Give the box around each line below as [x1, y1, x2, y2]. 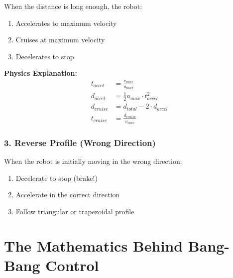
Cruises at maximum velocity [15, 34, 105, 45]
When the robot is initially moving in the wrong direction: [4, 156, 182, 166]
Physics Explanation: [4, 68, 77, 78]
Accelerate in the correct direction [15, 189, 120, 200]
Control [45, 255, 99, 275]
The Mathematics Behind [4, 235, 183, 256]
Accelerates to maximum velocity [15, 17, 117, 28]
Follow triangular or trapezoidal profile [15, 206, 134, 217]
